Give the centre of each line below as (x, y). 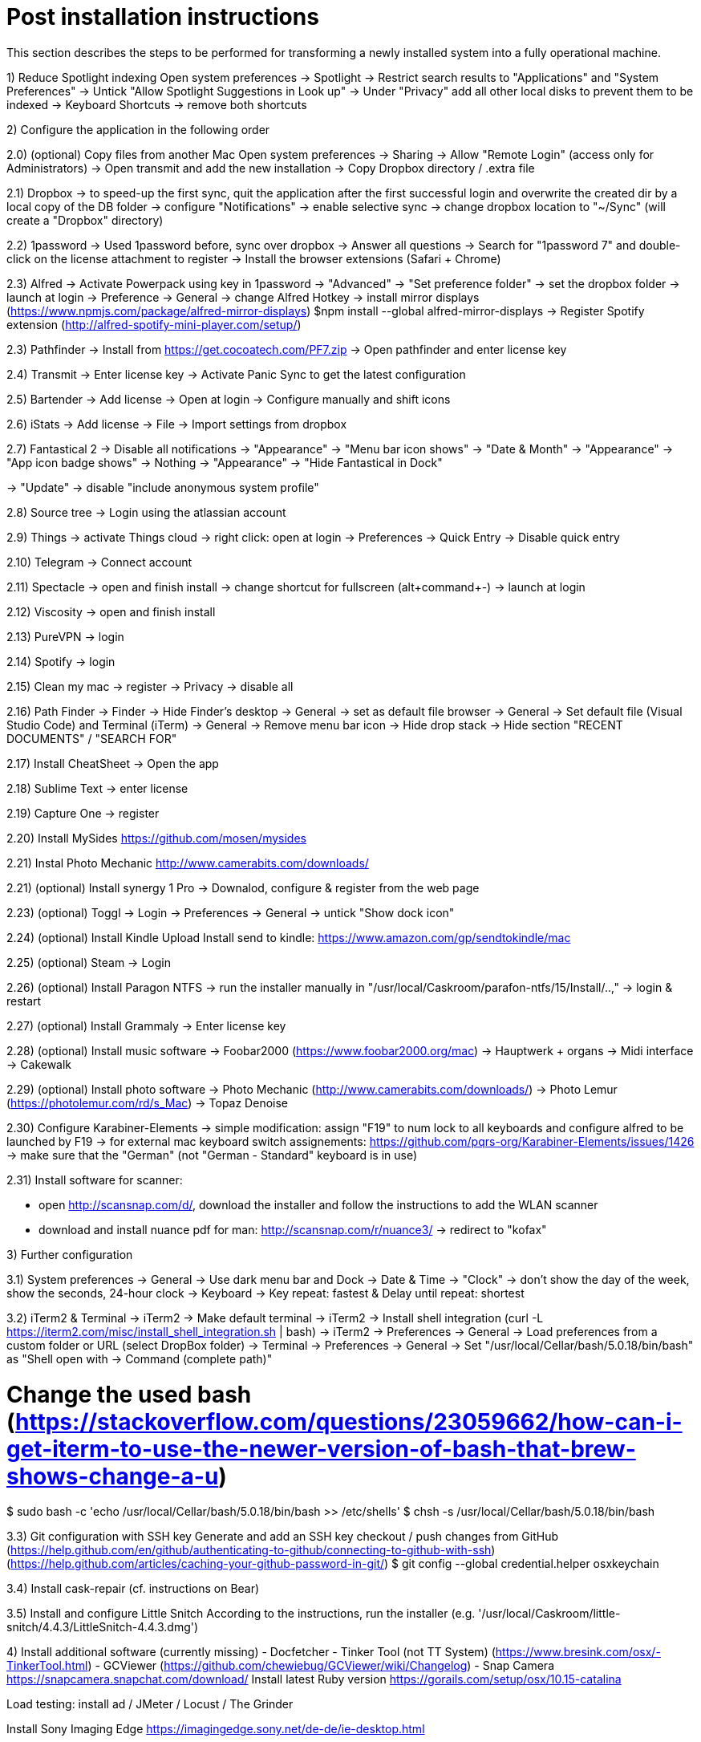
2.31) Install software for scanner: (95, 1180)
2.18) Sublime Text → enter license (97, 788)
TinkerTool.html (47, 1666)
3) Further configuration (70, 1254)
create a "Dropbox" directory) (85, 220)
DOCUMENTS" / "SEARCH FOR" (92, 738)
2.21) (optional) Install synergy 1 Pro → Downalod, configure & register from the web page (243, 887)
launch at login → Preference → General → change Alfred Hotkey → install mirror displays (243, 297)
